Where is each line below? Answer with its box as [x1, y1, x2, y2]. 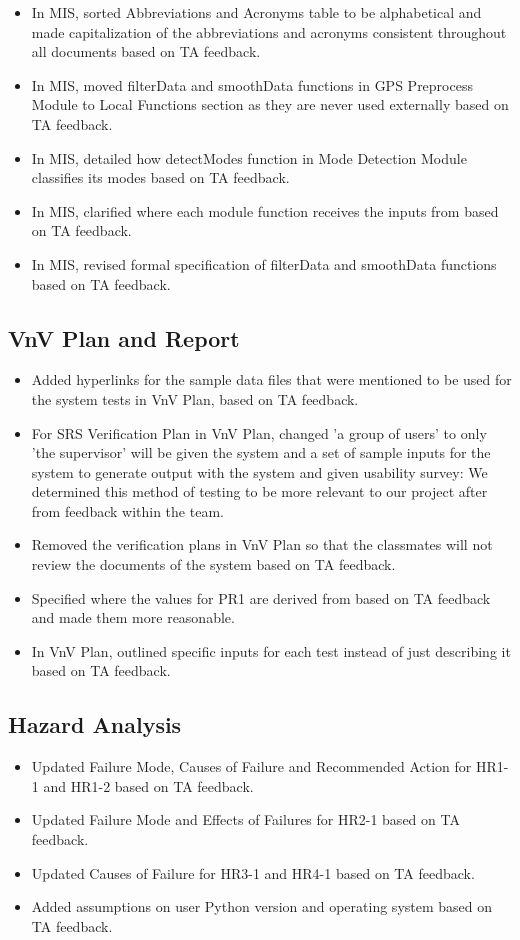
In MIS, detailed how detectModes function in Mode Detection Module [31, 147, 467, 168]
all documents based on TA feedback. [31, 41, 261, 62]
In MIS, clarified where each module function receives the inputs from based [31, 200, 499, 221]
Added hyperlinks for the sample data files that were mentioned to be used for [31, 369, 512, 390]
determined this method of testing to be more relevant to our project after [31, 481, 488, 502]
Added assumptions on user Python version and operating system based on [31, 896, 493, 917]
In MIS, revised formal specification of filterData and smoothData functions [31, 253, 497, 274]
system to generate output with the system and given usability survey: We [31, 461, 488, 482]
